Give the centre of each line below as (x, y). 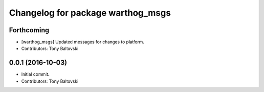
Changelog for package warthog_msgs (90, 13)
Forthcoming (29, 30)
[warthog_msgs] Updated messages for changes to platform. (83, 42)
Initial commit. (35, 74)
